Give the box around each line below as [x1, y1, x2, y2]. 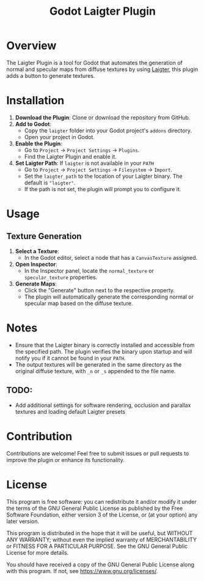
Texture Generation [6, 231, 82, 241]
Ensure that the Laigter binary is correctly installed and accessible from [15, 341, 195, 349]
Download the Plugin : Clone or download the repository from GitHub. [15, 113, 191, 121]
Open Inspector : [15, 260, 57, 268]
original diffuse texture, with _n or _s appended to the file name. [15, 367, 176, 374]
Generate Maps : [15, 280, 57, 287]
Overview [6, 39, 57, 53]
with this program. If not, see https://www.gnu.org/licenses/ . [6, 567, 158, 574]
